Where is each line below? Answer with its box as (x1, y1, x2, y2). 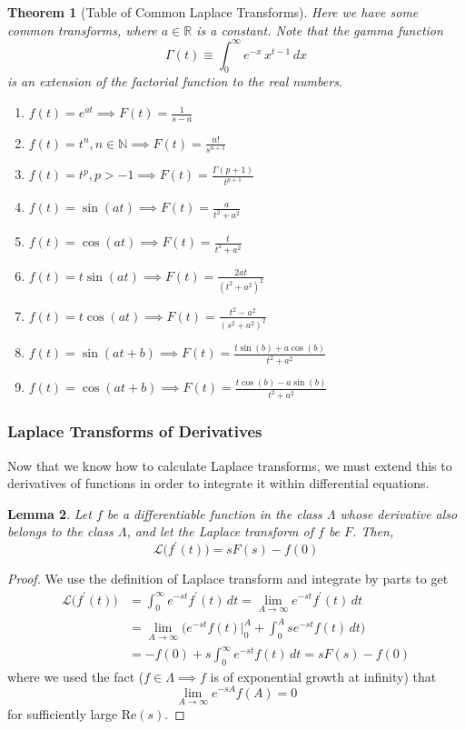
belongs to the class (7, 522, 114, 541)
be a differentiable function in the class (106, 504, 322, 523)
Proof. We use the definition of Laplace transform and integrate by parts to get (7, 569, 449, 588)
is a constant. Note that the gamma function (196, 20, 443, 39)
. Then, (352, 522, 394, 541)
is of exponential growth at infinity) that (210, 666, 437, 685)
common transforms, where (7, 20, 157, 39)
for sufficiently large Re (7, 704, 137, 723)
